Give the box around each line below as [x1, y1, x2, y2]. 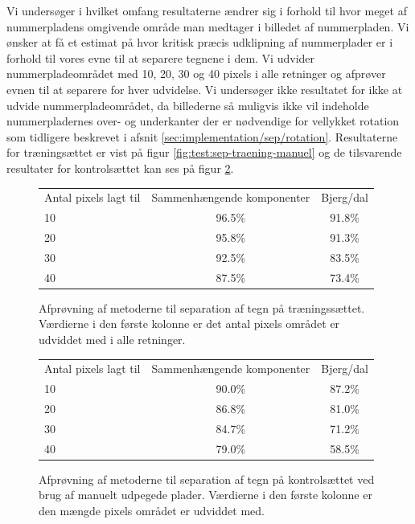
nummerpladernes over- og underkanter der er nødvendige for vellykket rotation [6, 113, 400, 129]
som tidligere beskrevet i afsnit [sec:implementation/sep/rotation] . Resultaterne [6, 128, 398, 145]
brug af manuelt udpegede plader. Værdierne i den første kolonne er [39, 486, 372, 503]
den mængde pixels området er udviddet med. [39, 501, 265, 518]
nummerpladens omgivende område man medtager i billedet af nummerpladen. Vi [6, 18, 409, 35]
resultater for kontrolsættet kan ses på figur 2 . [6, 159, 234, 176]
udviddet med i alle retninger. [39, 330, 186, 347]
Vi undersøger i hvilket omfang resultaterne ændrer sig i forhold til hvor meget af [6, 2, 407, 18]
